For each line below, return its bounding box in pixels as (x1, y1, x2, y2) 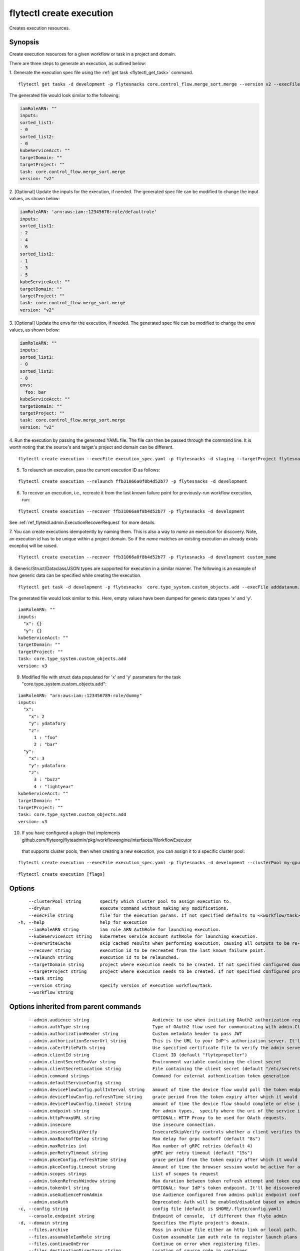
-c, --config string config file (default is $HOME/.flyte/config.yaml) (18, 1206, 282, 1212)
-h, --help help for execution (18, 920, 147, 925)
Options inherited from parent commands (9, 1002, 141, 1011)
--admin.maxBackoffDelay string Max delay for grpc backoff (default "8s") (28, 1136, 261, 1142)
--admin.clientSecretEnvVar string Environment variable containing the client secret (28, 1059, 282, 1064)
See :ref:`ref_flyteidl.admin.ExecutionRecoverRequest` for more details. (9, 519, 156, 525)
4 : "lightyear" (33, 784, 74, 789)
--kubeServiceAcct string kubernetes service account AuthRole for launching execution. (28, 934, 258, 939)
